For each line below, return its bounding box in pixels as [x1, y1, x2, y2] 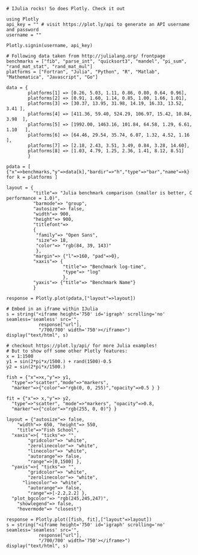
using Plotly [6, 16, 39, 22]
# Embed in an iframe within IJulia [6, 306, 98, 312]
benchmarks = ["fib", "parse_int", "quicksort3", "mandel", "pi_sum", [6, 58, 187, 64]
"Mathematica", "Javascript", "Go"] [6, 74, 98, 80]
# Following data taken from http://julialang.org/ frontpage [6, 53, 166, 59]
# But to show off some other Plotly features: [6, 348, 128, 354]
